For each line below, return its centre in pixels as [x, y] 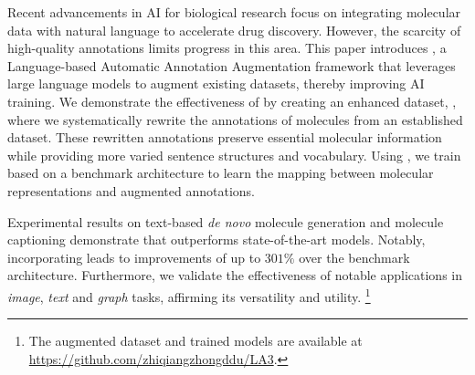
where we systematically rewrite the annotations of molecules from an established [235, 119]
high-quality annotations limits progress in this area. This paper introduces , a [227, 48]
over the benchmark [354, 257]
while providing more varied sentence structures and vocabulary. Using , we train [234, 155]
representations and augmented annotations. [131, 190]
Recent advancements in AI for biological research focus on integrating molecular [234, 12]
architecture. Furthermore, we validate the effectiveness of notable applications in [235, 275]
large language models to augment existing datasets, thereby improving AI [216, 83]
